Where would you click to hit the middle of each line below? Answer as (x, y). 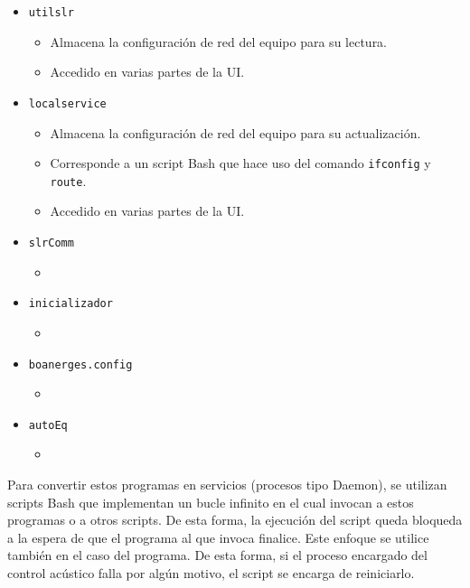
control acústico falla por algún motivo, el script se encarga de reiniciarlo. (211, 572)
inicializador (70, 304)
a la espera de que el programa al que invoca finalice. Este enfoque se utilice (218, 537)
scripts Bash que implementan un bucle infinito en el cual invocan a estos (211, 502)
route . (68, 180)
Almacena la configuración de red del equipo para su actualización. (235, 132)
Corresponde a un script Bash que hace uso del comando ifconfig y (240, 163)
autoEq (48, 425)
